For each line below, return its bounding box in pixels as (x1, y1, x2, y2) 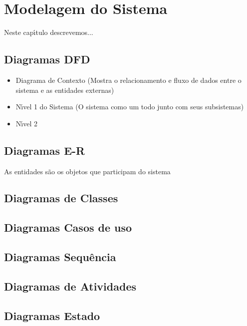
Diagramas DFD (4, 51, 90, 67)
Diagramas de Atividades (4, 278, 136, 294)
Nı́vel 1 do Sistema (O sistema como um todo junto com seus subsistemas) (15, 101, 244, 112)
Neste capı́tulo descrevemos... (4, 27, 93, 37)
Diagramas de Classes (4, 190, 118, 206)
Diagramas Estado (4, 308, 100, 323)
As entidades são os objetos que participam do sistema (4, 166, 171, 176)
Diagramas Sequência (4, 249, 116, 265)
